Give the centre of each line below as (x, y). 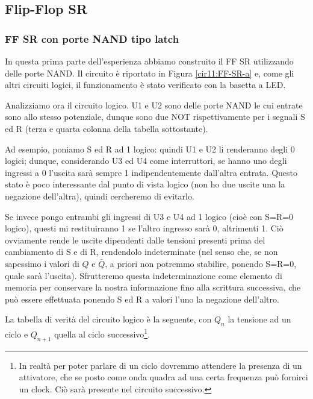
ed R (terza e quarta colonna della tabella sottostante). (107, 128)
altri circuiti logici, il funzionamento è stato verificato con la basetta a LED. (145, 85)
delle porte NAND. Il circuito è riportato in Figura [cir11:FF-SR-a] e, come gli (150, 73)
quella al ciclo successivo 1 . (102, 333)
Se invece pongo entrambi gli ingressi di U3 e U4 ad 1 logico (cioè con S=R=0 (149, 216)
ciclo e (17, 334)
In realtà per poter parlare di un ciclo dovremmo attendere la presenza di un (160, 365)
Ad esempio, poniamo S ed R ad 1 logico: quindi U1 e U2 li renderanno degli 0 (150, 149)
